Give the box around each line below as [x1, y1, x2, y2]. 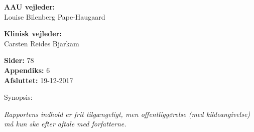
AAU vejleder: [4, 2, 55, 12]
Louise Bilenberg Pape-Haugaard [4, 11, 105, 22]
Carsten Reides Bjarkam [4, 38, 79, 48]
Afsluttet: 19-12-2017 [4, 75, 73, 85]
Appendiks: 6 [4, 64, 50, 75]
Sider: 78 [4, 55, 34, 65]
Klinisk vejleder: [4, 28, 62, 39]
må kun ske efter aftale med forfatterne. [4, 118, 126, 129]
